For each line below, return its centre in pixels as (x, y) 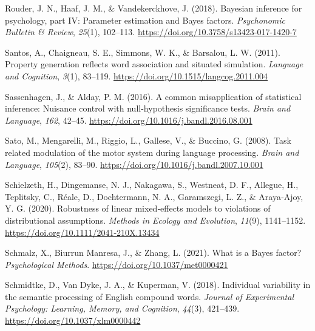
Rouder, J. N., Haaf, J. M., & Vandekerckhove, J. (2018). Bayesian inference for (154, 8)
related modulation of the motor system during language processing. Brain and (152, 152)
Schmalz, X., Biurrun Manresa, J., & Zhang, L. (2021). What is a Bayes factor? (153, 252)
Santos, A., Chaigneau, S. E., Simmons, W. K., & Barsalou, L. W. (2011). (143, 52)
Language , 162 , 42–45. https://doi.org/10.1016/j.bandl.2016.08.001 (129, 120)
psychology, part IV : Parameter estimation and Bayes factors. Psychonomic (145, 20)
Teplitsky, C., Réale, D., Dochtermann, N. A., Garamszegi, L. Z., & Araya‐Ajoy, (154, 196)
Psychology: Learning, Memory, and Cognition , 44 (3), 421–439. (122, 308)
